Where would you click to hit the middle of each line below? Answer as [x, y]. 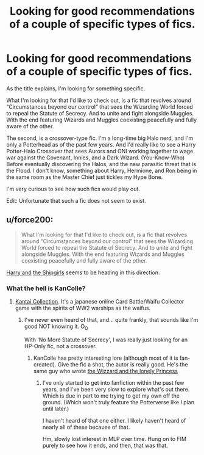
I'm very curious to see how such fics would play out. [73, 189]
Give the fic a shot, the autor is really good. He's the [123, 364]
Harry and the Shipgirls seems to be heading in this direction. [83, 272]
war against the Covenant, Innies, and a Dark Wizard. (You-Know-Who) [96, 158]
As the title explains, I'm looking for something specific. [76, 88]
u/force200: [30, 220]
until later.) [56, 409]
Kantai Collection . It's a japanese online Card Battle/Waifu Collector [100, 302]
